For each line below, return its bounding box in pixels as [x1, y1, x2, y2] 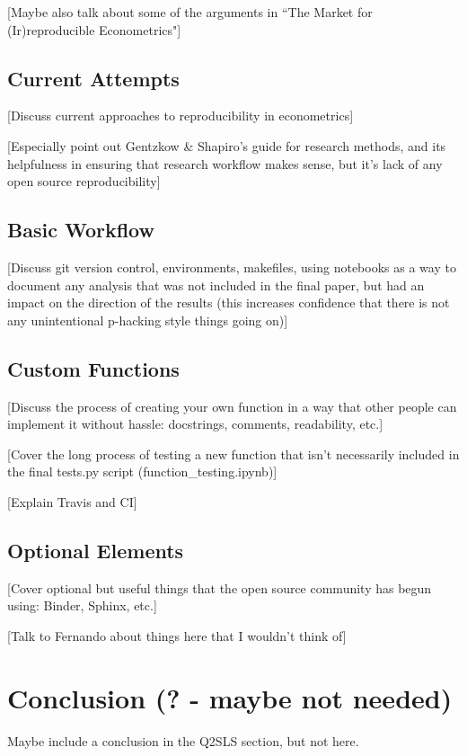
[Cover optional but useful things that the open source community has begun [7, 578, 432, 597]
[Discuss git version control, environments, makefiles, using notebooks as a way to [7, 257, 456, 276]
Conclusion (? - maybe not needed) [7, 679, 453, 716]
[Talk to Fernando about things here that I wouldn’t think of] [7, 626, 347, 645]
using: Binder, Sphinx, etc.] [7, 596, 157, 615]
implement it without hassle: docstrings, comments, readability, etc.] [7, 414, 383, 433]
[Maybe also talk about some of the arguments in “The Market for [7, 3, 373, 21]
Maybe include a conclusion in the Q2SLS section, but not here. [7, 731, 359, 750]
